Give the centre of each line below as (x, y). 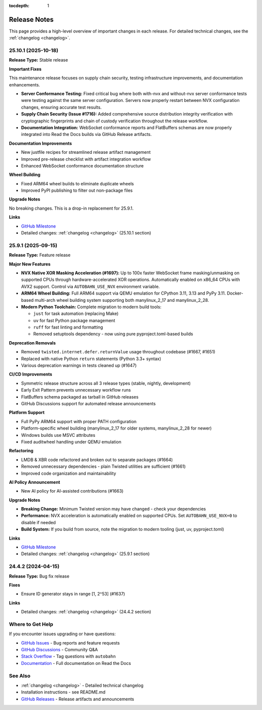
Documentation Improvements (41, 143)
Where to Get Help (31, 624)
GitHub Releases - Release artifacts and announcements (78, 699)
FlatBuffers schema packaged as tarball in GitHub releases (80, 397)
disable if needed (38, 522)
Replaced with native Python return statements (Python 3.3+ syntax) (91, 359)
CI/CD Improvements (31, 374)
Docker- (235, 293)
